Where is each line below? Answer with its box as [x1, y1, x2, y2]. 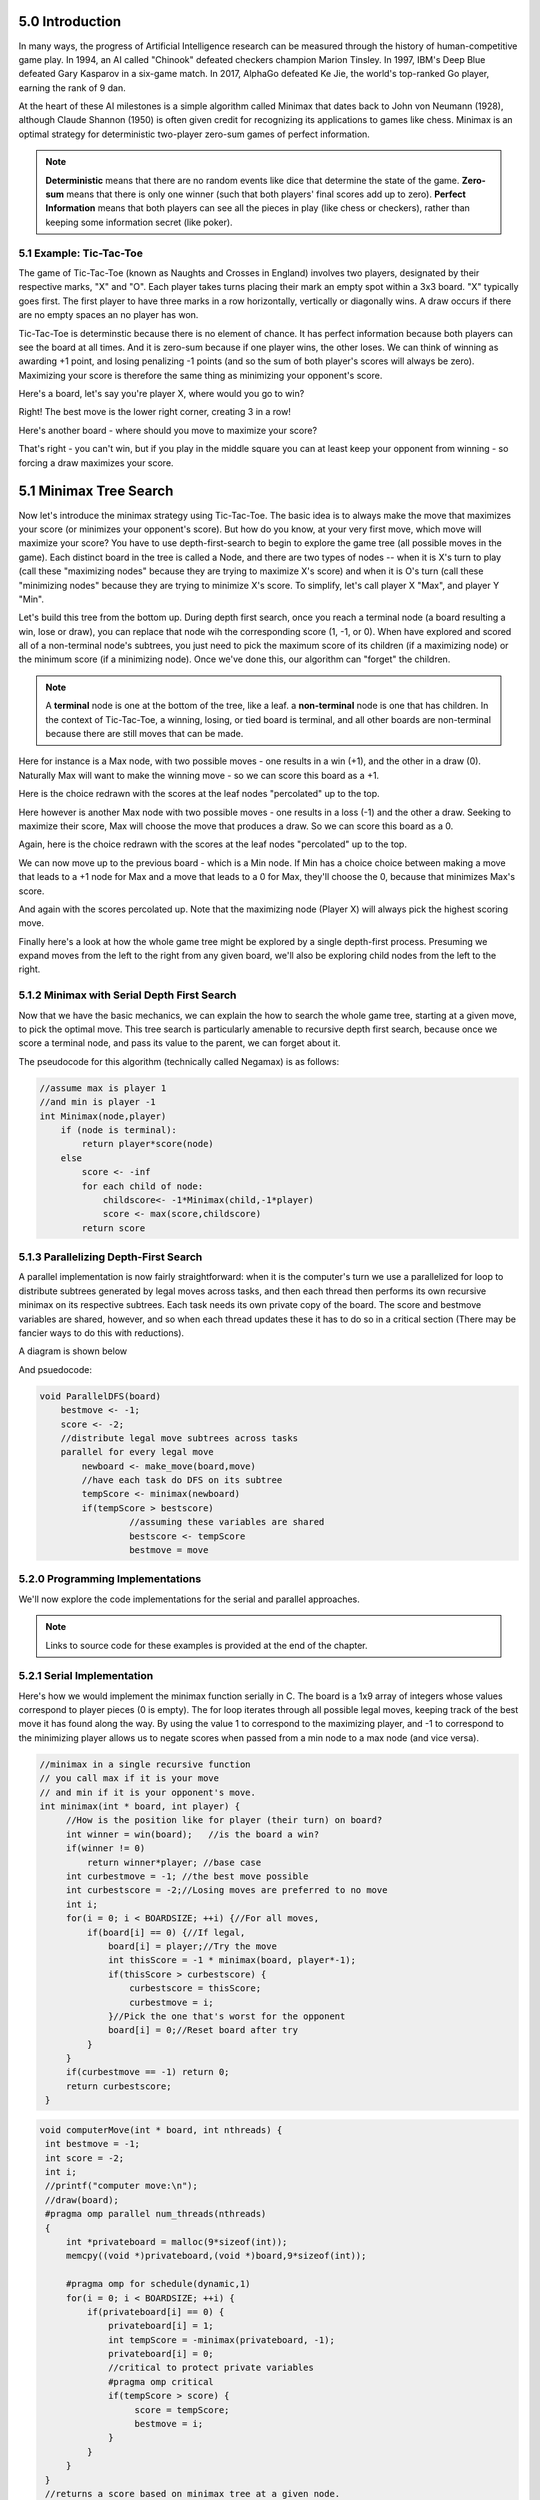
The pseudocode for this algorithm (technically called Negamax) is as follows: [18, 1055, 340, 1067]
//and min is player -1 [39, 1096, 157, 1108]
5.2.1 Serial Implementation [18, 1669, 154, 1683]
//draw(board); [45, 2194, 120, 2205]
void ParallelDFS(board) [39, 1390, 162, 1402]
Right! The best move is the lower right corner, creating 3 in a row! [18, 406, 292, 418]
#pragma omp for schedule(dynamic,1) [65, 2278, 251, 2290]
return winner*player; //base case [86, 1856, 262, 1868]
